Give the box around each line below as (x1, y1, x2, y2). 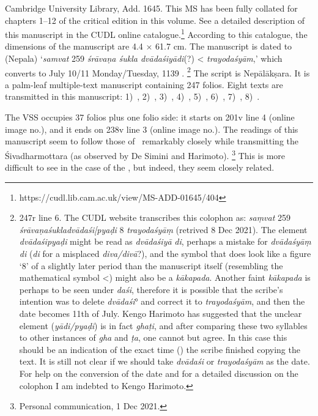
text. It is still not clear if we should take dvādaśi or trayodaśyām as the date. (19, 355, 310, 368)
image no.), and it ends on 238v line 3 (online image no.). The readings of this (5, 122, 298, 135)
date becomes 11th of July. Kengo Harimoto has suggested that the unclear (19, 307, 302, 320)
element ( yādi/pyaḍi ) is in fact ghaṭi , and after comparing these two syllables (19, 319, 308, 332)
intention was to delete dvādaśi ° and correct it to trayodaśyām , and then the (19, 295, 305, 308)
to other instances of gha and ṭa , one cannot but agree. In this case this (19, 331, 287, 344)
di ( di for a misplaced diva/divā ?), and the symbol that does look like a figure (19, 247, 311, 260)
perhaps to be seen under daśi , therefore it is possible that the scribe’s (19, 283, 283, 295)
